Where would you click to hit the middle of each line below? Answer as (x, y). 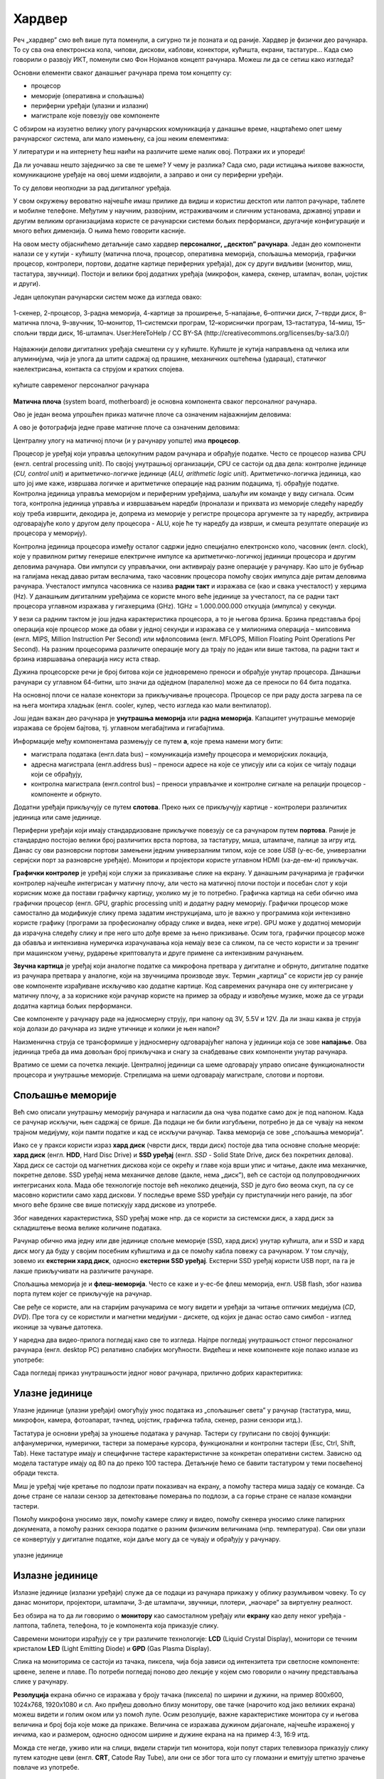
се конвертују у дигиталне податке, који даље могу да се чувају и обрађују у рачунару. (147, 1539)
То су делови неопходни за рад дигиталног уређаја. (92, 188)
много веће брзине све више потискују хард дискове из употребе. (115, 1205)
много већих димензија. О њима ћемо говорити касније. (100, 231)
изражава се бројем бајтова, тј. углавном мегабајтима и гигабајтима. (119, 728)
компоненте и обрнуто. (66, 794)
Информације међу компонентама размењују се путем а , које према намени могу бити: (148, 741)
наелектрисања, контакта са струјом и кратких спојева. (99, 369)
